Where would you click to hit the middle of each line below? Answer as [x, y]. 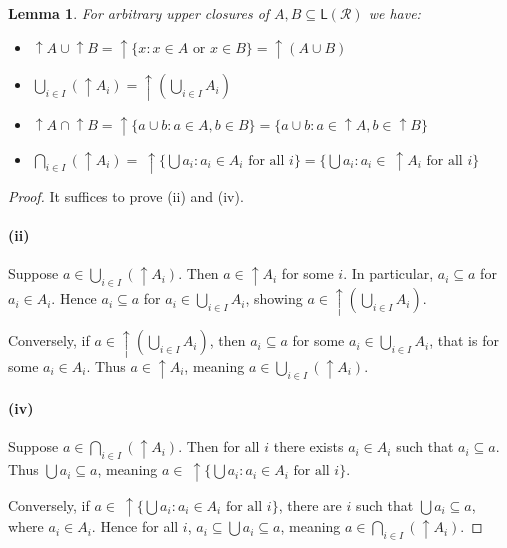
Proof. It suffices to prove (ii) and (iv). [126, 195]
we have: [394, 13]
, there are [310, 504]
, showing [274, 298]
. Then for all [219, 446]
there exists [308, 446]
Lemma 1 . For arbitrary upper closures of [139, 13]
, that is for [464, 340]
